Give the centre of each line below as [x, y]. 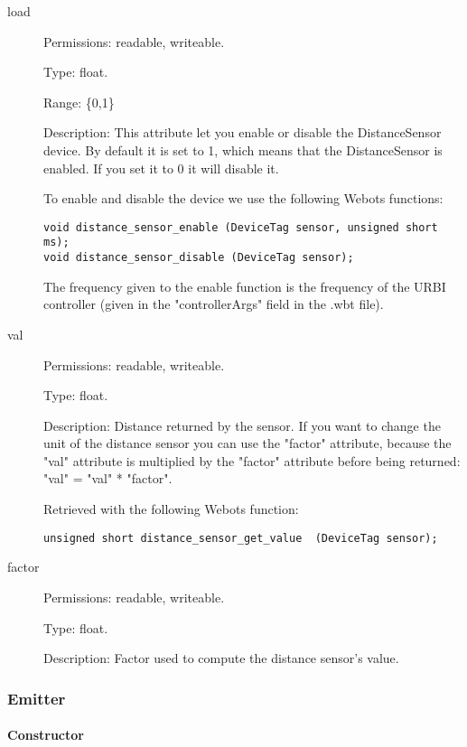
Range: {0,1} [79, 102]
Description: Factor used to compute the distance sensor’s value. [221, 658]
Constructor [46, 735]
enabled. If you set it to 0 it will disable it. [161, 168]
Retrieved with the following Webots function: [171, 509]
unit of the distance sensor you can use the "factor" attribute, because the [248, 443]
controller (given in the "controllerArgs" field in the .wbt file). [214, 304]
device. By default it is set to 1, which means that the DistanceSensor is [243, 149]
